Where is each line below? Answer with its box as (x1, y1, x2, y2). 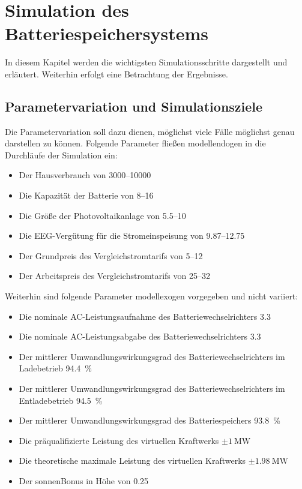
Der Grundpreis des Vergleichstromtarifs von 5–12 (19, 249, 203, 262)
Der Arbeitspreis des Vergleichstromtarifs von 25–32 (19, 269, 210, 282)
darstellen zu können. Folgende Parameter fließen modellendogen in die (5, 137, 266, 149)
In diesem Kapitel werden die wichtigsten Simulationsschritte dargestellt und (5, 56, 288, 68)
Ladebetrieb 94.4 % (19, 362, 92, 374)
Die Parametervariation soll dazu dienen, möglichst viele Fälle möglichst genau (5, 125, 295, 137)
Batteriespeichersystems (5, 21, 209, 46)
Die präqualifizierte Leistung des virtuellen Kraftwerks (19, 434, 219, 446)
